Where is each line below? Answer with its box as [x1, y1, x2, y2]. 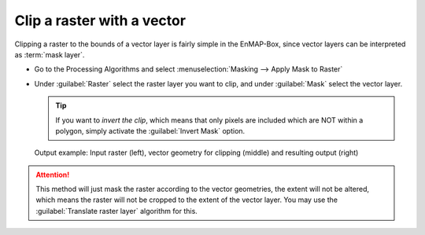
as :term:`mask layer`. [14, 50, 85, 59]
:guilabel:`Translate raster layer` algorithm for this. [35, 206, 198, 215]
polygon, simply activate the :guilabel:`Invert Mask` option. [55, 126, 246, 135]
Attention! [35, 170, 70, 179]
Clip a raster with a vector [14, 12, 187, 29]
